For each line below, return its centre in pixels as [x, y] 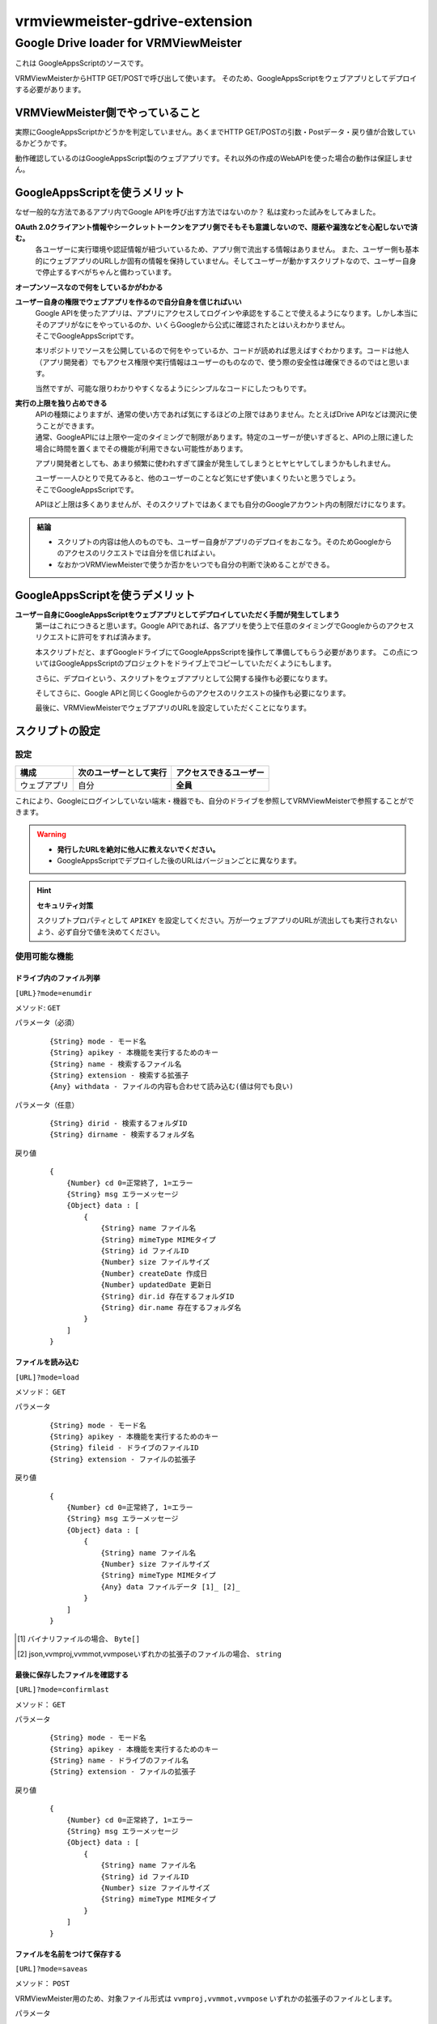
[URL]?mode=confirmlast [62, 1690]
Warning [51, 835]
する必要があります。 [50, 90]
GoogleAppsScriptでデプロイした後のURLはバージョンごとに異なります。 [179, 861]
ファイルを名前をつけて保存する [68, 1954]
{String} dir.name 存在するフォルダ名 [171, 1307]
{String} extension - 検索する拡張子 [119, 1075]
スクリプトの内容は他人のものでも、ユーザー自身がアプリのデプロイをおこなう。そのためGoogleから [225, 542]
